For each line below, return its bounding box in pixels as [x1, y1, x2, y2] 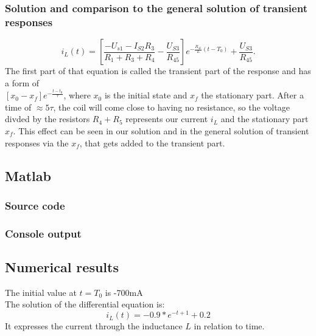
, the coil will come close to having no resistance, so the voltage [53, 100, 290, 113]
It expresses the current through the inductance [5, 320, 183, 332]
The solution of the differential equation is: [5, 298, 165, 310]
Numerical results [5, 257, 119, 276]
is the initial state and [104, 89, 188, 101]
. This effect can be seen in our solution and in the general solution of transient [13, 124, 309, 137]
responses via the [5, 136, 69, 149]
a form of [5, 76, 40, 89]
